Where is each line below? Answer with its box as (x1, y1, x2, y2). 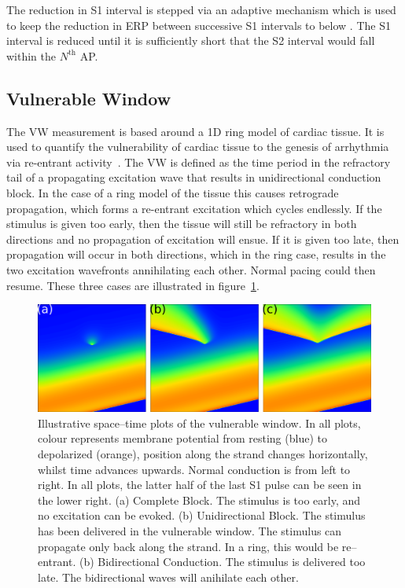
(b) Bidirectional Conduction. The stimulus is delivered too (79, 553, 366, 570)
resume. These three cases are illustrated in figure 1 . (6, 277, 260, 293)
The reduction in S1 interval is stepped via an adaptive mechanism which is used (6, 2, 396, 17)
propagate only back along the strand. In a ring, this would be (38, 538, 339, 554)
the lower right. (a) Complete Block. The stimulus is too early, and (38, 491, 361, 508)
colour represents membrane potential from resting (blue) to (38, 430, 327, 447)
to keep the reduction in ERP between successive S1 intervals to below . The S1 (6, 17, 391, 33)
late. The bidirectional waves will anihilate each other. (38, 568, 299, 585)
